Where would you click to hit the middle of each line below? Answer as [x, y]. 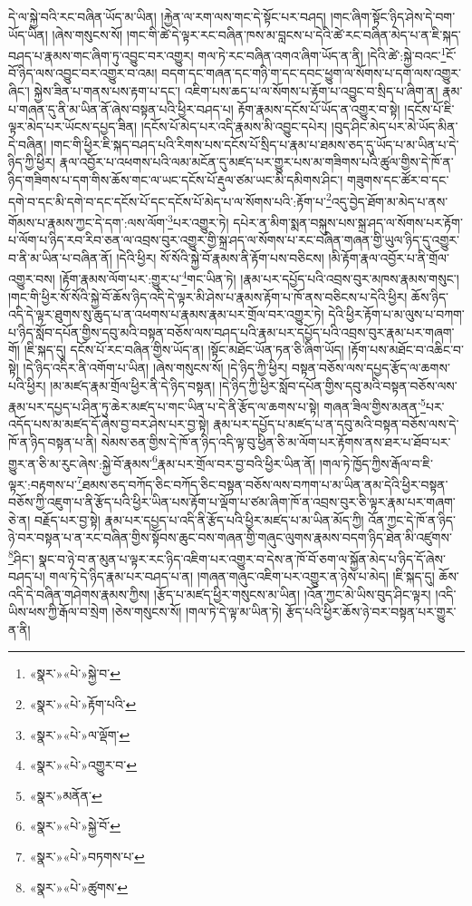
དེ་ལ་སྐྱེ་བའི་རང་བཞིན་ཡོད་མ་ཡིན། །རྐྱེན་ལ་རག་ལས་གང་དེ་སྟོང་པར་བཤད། [167, 16]
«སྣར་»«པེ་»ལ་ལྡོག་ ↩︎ [80, 734]
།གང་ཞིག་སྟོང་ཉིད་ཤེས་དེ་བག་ [393, 16]
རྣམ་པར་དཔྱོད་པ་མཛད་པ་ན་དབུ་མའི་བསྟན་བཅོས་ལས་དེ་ [336, 424]
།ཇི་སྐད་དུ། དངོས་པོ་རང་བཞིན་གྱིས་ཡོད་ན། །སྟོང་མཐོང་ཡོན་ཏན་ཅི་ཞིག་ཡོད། [184, 350]
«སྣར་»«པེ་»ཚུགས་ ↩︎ [78, 887]
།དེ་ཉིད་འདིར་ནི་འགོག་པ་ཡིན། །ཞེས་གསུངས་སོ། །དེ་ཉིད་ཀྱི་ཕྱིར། [155, 367]
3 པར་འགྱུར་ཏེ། [198, 220]
